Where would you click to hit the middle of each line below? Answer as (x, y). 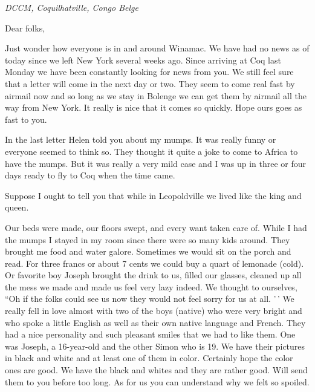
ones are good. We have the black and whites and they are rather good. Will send (156, 370)
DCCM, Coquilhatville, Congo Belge (72, 7)
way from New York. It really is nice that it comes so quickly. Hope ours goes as (154, 107)
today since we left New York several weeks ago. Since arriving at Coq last (143, 60)
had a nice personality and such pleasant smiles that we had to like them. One (150, 334)
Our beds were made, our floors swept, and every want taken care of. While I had (156, 227)
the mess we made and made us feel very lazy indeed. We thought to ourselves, (151, 286)
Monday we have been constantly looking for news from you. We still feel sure (149, 72)
